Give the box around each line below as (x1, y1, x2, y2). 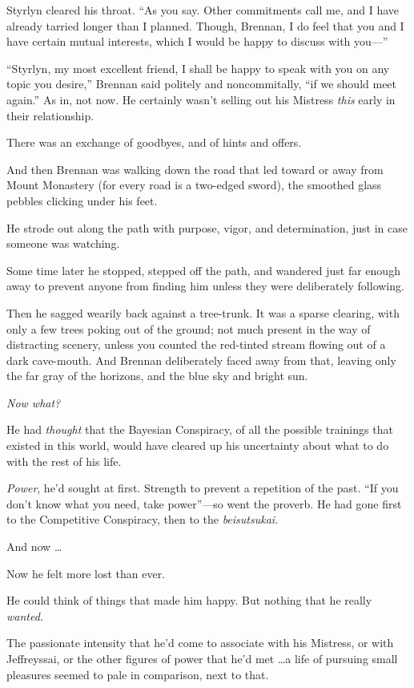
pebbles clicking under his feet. (6, 192, 158, 208)
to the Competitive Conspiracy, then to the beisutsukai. (6, 511, 279, 528)
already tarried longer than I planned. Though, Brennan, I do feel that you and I (6, 17, 404, 34)
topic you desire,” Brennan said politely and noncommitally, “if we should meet (6, 75, 397, 92)
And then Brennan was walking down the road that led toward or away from (6, 160, 384, 177)
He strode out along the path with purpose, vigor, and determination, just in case (6, 219, 408, 236)
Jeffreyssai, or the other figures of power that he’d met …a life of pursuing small (6, 650, 398, 666)
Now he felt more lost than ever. (6, 565, 166, 581)
